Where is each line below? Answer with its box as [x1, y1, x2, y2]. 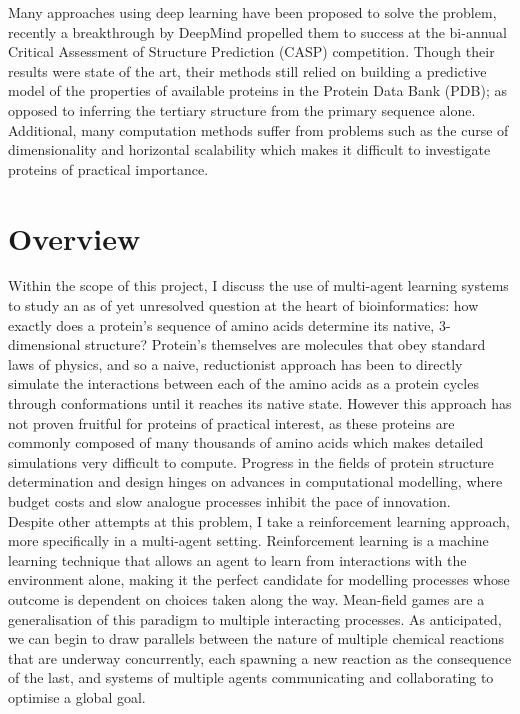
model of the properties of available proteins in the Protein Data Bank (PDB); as [8, 80, 507, 101]
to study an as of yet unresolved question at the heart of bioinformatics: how [8, 295, 479, 316]
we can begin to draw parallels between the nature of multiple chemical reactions [8, 628, 505, 649]
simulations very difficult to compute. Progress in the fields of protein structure [8, 451, 494, 472]
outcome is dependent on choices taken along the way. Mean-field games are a [8, 588, 485, 609]
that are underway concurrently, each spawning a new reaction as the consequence [8, 647, 512, 668]
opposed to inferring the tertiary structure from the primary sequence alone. [8, 99, 476, 120]
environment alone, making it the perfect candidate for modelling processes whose [8, 569, 510, 590]
